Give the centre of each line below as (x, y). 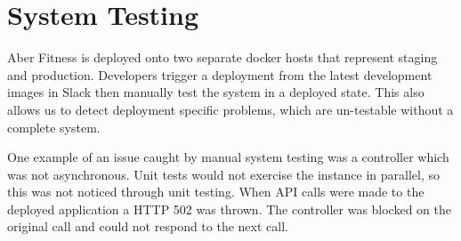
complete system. (54, 127)
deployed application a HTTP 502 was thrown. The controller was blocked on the (229, 209)
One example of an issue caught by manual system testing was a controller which (228, 157)
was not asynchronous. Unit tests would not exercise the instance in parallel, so (224, 174)
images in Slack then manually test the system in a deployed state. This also (216, 92)
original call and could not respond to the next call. (148, 226)
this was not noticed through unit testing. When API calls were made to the (216, 192)
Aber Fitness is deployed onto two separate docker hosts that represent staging (222, 57)
